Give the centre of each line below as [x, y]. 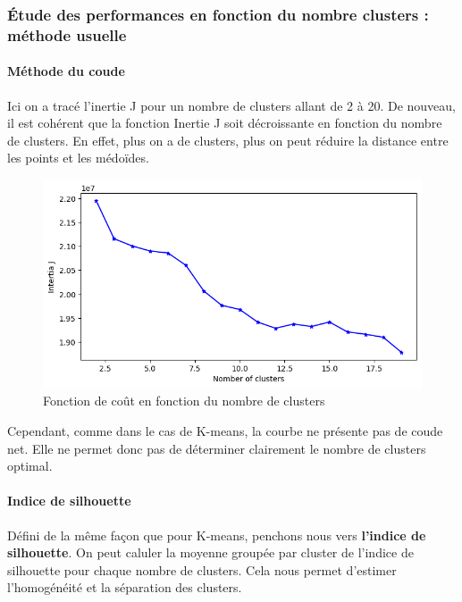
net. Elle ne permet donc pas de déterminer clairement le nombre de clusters [217, 448]
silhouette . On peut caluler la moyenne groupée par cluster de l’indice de [210, 552]
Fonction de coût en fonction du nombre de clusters [184, 401]
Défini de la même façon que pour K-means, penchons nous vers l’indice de [217, 535]
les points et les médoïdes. [78, 158]
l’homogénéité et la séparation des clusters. [125, 587]
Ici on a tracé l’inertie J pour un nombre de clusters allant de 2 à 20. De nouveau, [231, 105]
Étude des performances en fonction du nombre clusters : [218, 14]
